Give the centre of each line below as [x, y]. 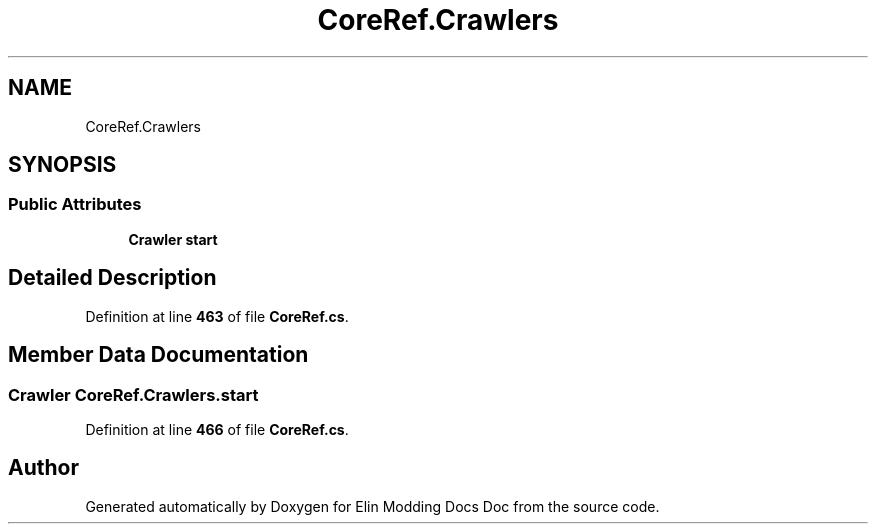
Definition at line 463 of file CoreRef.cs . [217, 316]
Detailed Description [112, 278]
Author [43, 468]
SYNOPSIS [62, 165]
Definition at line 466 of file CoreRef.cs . [217, 429]
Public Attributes [75, 204]
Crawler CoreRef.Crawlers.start [133, 394]
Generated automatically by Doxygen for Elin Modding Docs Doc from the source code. [372, 506]
